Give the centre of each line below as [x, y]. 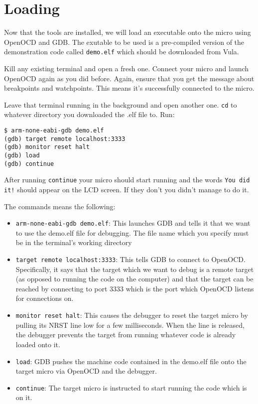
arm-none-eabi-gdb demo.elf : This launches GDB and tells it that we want [133, 223]
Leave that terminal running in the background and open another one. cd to [121, 104]
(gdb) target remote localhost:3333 [65, 139]
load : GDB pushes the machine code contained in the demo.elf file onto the [131, 361]
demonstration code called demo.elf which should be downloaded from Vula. [122, 52]
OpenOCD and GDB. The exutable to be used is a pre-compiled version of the [124, 42]
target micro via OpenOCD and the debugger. [86, 371]
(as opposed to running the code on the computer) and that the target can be [134, 279]
